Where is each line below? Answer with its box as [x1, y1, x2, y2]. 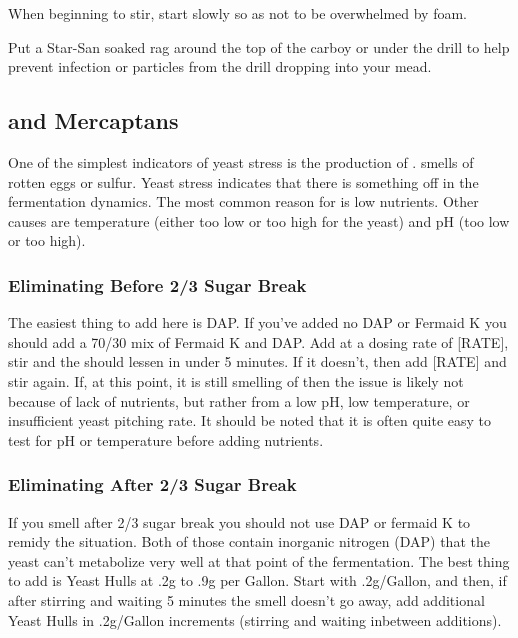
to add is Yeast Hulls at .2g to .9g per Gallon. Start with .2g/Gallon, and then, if [8, 570, 507, 591]
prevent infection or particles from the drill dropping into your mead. [8, 56, 432, 77]
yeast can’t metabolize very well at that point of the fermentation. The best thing [8, 550, 510, 571]
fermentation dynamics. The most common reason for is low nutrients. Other [8, 191, 479, 212]
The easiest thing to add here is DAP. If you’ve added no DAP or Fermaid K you [8, 312, 507, 333]
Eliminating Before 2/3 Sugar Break [8, 272, 307, 297]
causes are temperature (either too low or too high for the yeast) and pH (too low [8, 210, 510, 231]
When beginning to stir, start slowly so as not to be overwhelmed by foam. [8, 3, 467, 23]
